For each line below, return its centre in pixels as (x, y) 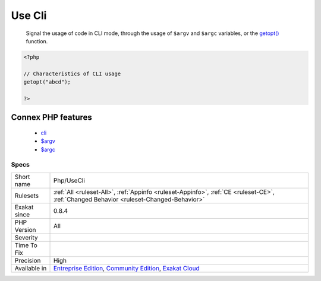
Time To (26, 245)
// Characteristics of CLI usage (72, 74)
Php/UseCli (69, 180)
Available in (31, 268)
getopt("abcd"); (47, 82)
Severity (26, 237)
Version (25, 229)
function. (37, 41)
